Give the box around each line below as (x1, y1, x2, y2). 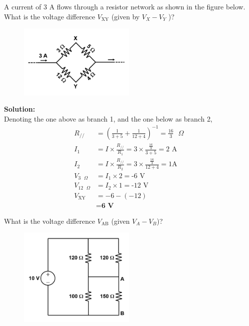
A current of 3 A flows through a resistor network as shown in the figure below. (4, 1, 246, 11)
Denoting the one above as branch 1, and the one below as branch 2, (4, 113, 213, 124)
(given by (111, 11, 140, 21)
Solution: (4, 104, 35, 114)
